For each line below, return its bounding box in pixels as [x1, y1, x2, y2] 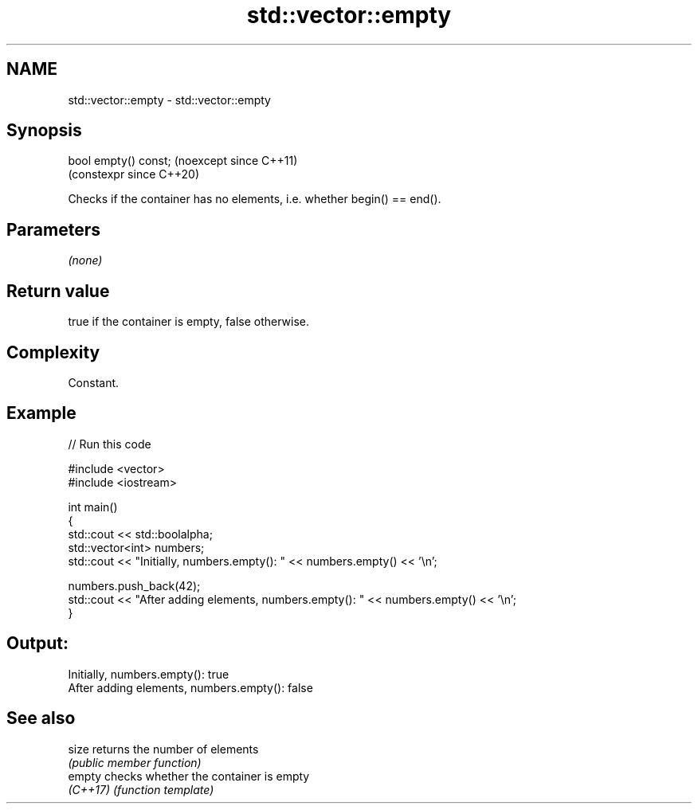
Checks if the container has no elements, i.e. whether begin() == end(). [68, 192, 441, 206]
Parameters [6, 219, 100, 240]
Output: [6, 633, 69, 654]
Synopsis [6, 120, 82, 141]
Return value [6, 280, 110, 301]
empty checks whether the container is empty [68, 769, 310, 783]
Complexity [6, 342, 100, 362]
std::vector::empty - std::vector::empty [68, 92, 271, 107]
